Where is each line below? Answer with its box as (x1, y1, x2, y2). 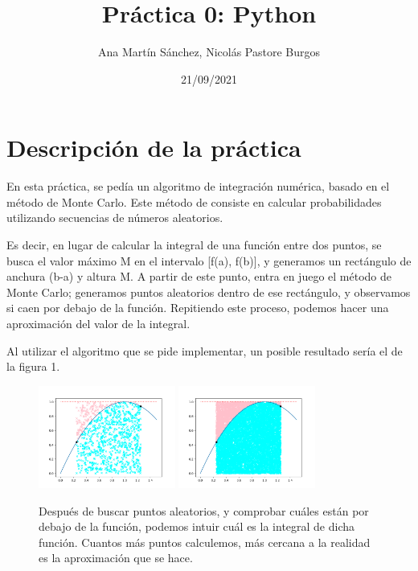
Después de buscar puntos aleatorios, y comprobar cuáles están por (39, 502, 369, 519)
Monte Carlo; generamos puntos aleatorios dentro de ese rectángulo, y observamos (6, 283, 411, 300)
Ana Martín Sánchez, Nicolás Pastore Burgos (97, 43, 321, 60)
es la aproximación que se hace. (39, 549, 193, 566)
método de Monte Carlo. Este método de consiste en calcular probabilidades (6, 193, 382, 210)
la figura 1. (6, 358, 60, 375)
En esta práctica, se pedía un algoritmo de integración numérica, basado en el (6, 178, 390, 195)
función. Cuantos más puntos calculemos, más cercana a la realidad (39, 533, 371, 550)
